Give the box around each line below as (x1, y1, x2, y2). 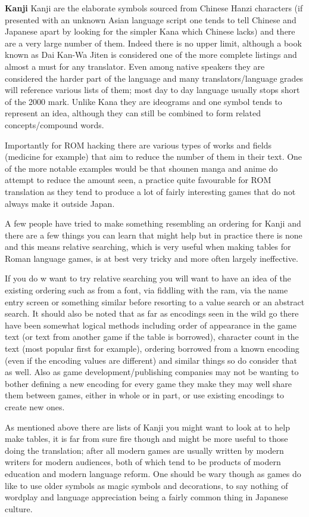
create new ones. (5, 401, 65, 413)
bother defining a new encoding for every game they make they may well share (5, 377, 292, 389)
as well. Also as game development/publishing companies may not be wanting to (5, 366, 299, 378)
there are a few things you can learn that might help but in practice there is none (5, 228, 302, 241)
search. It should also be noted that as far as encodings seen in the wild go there (5, 307, 299, 320)
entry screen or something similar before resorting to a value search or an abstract (5, 295, 305, 308)
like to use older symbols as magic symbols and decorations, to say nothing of (5, 479, 288, 491)
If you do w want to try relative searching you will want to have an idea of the (5, 272, 291, 284)
